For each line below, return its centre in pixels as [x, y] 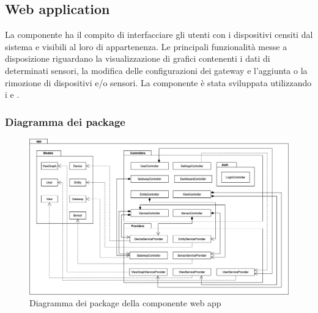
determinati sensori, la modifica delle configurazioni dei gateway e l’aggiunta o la [156, 70]
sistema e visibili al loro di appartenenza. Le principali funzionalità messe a [146, 46]
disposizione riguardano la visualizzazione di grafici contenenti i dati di [138, 58]
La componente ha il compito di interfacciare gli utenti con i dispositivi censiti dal [159, 35]
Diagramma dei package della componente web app [125, 303]
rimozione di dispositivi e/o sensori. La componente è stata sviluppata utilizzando [158, 82]
